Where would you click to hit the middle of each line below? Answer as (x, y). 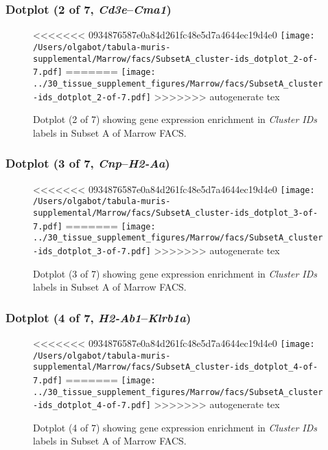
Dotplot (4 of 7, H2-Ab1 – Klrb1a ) (98, 317)
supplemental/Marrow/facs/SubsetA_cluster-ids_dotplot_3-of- (176, 213)
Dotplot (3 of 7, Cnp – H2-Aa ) (88, 163)
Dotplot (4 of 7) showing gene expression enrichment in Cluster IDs (175, 427)
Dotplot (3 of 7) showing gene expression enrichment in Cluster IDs (175, 273)
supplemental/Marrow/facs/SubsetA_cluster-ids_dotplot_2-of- (176, 59)
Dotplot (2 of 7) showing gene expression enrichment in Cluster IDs (175, 119)
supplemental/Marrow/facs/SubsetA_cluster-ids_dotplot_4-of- (176, 367)
